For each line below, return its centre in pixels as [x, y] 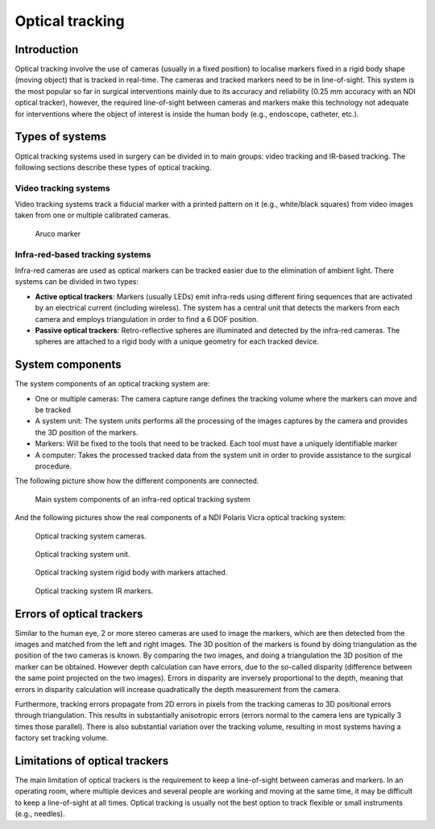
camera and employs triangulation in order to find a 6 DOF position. [147, 319]
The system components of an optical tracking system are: [112, 384]
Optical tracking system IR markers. [94, 591]
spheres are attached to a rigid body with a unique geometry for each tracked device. [177, 341]
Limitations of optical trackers [92, 761]
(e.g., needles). [40, 814]
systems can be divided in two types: [77, 282]
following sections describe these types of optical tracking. [113, 167]
